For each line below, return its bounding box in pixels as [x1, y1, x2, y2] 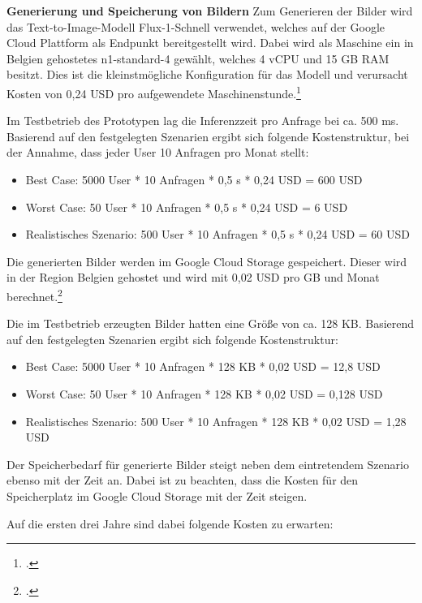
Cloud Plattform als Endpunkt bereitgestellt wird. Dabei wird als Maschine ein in [6, 34, 414, 51]
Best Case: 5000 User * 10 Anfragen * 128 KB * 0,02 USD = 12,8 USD [25, 358, 381, 375]
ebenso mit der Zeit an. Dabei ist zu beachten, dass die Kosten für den [6, 472, 359, 489]
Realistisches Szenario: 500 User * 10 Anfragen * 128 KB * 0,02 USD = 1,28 [25, 412, 407, 429]
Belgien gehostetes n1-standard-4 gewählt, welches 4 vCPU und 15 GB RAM [6, 50, 390, 67]
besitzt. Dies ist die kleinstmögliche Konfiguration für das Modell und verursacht [6, 66, 408, 83]
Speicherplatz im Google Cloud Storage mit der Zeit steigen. [6, 487, 308, 504]
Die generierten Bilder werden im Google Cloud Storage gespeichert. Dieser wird [6, 252, 407, 269]
